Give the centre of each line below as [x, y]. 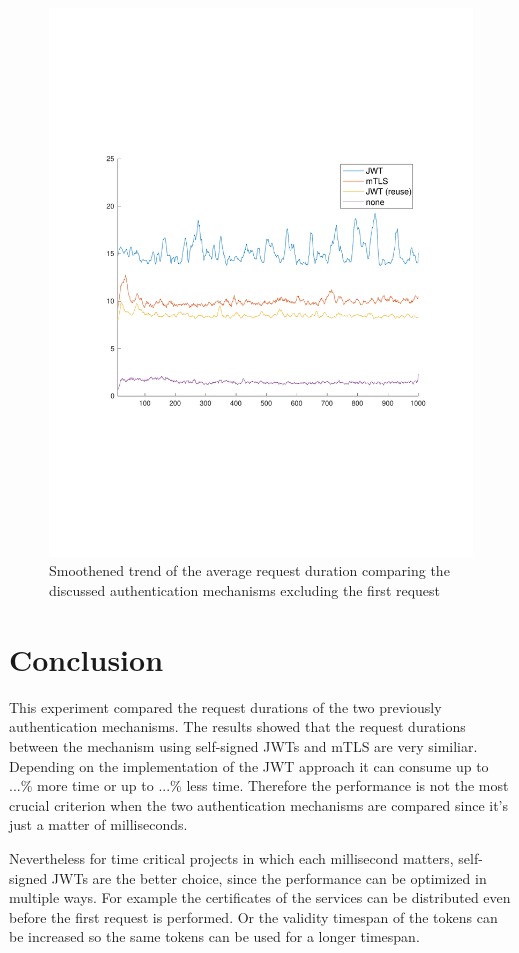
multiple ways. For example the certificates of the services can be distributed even [260, 897]
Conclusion [86, 658]
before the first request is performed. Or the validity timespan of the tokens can [253, 916]
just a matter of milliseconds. [98, 824]
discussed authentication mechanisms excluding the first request [245, 590]
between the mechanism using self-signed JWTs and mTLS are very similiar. [243, 745]
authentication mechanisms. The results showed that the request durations [237, 726]
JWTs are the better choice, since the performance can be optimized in [269, 877]
